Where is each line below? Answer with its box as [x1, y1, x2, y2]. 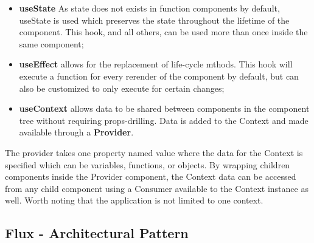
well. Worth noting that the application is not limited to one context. [5, 194, 263, 207]
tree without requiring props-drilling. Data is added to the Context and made [19, 114, 309, 126]
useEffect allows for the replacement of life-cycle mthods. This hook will [19, 58, 293, 70]
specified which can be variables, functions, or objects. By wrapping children [5, 158, 290, 171]
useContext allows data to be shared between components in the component [19, 102, 310, 115]
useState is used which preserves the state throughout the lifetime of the [19, 13, 290, 26]
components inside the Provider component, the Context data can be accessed [5, 170, 296, 183]
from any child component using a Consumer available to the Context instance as [5, 182, 309, 194]
